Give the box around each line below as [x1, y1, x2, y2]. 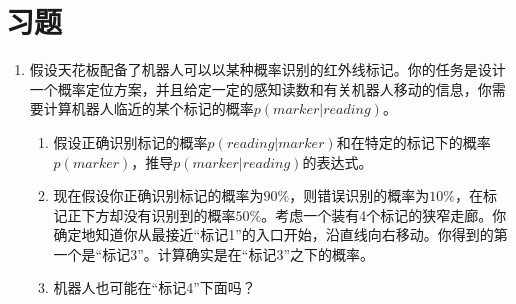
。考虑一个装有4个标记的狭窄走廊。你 [261, 204, 507, 225]
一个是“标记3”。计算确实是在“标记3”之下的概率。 [53, 243, 375, 264]
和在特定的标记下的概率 [336, 131, 491, 152]
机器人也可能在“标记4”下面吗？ [53, 277, 256, 298]
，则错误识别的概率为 [289, 185, 430, 206]
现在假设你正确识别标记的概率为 [53, 185, 264, 206]
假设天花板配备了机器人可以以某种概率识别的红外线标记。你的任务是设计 [29, 59, 506, 80]
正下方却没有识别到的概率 [67, 204, 236, 225]
